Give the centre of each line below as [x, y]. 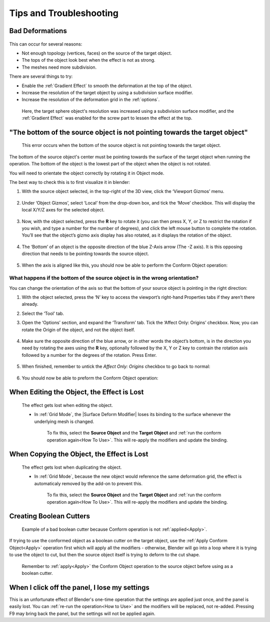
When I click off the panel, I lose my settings [79, 587]
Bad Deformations [38, 31]
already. [30, 304]
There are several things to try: [41, 76]
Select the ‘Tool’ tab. [43, 313]
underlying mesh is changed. [64, 422]
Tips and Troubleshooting [64, 13]
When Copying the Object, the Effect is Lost [79, 454]
